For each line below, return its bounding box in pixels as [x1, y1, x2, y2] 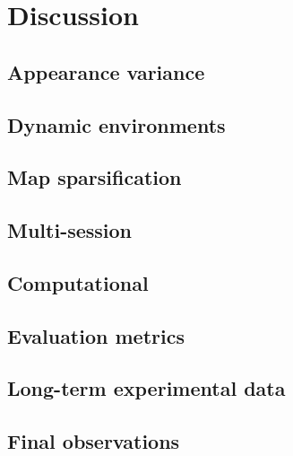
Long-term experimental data [7, 374, 286, 402]
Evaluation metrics [7, 321, 185, 349]
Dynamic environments [7, 110, 226, 138]
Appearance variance [7, 57, 205, 85]
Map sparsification [7, 163, 182, 191]
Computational [7, 268, 149, 296]
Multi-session [7, 216, 133, 244]
